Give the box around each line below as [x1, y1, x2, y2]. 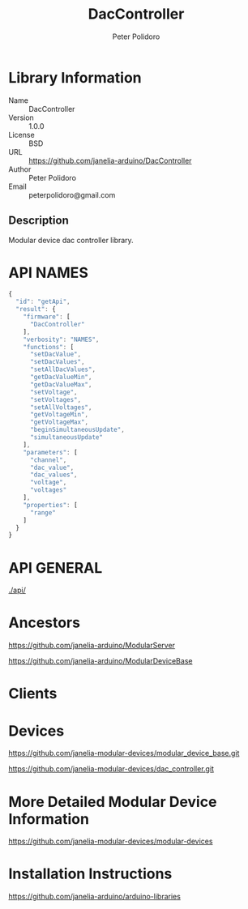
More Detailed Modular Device [8, 792, 217, 811]
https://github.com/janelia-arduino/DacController [28, 156, 192, 165]
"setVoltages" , [29, 395, 82, 403]
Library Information [8, 68, 142, 87]
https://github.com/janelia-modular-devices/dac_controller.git [8, 764, 215, 774]
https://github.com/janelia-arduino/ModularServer [8, 641, 176, 651]
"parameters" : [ [23, 448, 79, 456]
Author [8, 164, 32, 174]
